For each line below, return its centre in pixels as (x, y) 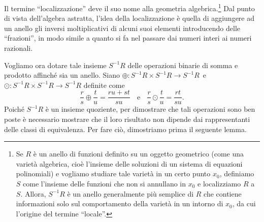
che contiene (223, 193)
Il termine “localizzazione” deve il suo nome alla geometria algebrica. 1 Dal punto (129, 7)
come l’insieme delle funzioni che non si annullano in (105, 184)
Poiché (14, 109)
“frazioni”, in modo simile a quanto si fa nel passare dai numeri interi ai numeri (128, 38)
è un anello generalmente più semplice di (130, 193)
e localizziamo (219, 184)
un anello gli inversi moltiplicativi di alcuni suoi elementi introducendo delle (122, 28)
